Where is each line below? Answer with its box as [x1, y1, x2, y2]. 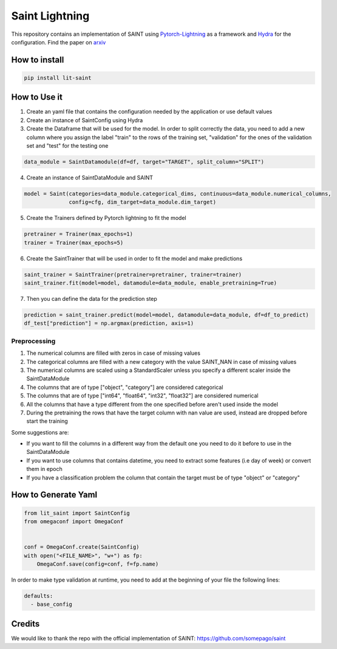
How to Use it [11, 92, 63, 103]
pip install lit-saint [24, 74, 92, 81]
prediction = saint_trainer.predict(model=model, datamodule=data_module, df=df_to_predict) [24, 312, 309, 318]
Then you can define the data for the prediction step [26, 295, 157, 303]
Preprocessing [11, 337, 56, 345]
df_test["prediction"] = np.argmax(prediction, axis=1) [24, 320, 194, 327]
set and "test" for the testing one [26, 142, 109, 149]
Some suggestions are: [11, 428, 69, 436]
